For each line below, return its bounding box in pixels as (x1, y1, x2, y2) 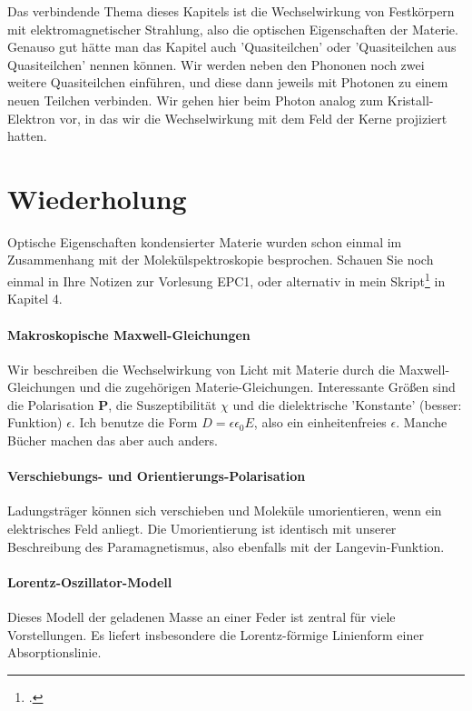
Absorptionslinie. (7, 643, 102, 662)
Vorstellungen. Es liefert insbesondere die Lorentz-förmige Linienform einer (7, 625, 424, 644)
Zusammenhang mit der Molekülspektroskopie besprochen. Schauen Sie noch (7, 250, 434, 269)
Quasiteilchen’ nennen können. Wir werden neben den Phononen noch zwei (7, 55, 425, 74)
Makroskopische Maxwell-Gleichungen (7, 325, 251, 344)
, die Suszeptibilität (108, 395, 217, 414)
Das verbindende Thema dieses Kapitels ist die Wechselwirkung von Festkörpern (7, 2, 455, 20)
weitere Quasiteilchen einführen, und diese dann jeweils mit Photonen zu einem (7, 73, 448, 92)
